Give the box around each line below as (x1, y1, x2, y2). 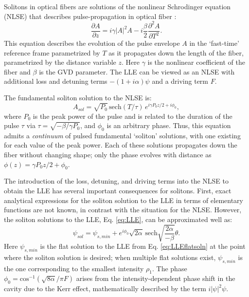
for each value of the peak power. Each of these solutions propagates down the (4, 140, 237, 150)
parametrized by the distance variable (4, 57, 116, 67)
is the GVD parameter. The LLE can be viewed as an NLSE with (39, 66, 235, 76)
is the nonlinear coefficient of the (147, 57, 245, 67)
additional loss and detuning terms (4, 76, 107, 86)
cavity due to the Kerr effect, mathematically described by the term (4, 283, 206, 294)
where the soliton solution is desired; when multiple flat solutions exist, (4, 252, 216, 262)
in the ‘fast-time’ (189, 38, 239, 48)
